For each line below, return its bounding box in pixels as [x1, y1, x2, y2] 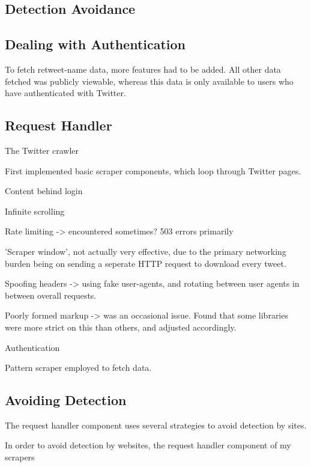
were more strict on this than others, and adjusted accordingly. [5, 320, 237, 333]
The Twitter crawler [5, 144, 79, 156]
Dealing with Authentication [5, 35, 186, 53]
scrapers [5, 451, 35, 463]
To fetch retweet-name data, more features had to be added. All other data [5, 63, 281, 75]
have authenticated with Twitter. [5, 87, 126, 99]
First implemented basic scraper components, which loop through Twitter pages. [5, 164, 301, 177]
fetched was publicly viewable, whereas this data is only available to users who [5, 75, 294, 87]
